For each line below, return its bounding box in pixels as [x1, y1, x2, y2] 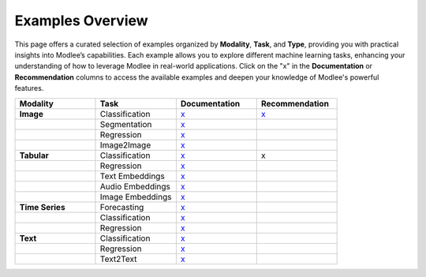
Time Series [19, 201, 66, 212]
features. [14, 84, 44, 93]
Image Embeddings [99, 191, 172, 202]
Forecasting [99, 201, 144, 212]
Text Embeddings [99, 170, 165, 182]
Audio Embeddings [99, 181, 171, 192]
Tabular [19, 150, 49, 161]
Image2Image [99, 139, 151, 150]
